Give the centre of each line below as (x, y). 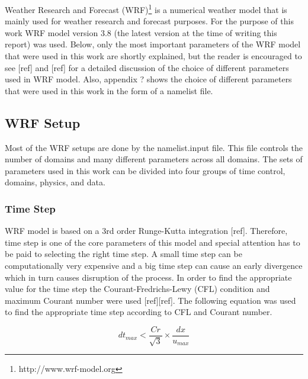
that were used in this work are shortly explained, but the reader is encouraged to (153, 56)
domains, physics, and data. (55, 182)
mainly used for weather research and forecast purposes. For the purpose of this (149, 21)
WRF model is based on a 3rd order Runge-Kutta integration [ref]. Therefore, (146, 231)
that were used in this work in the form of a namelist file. (109, 90)
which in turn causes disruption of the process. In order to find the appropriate (148, 277)
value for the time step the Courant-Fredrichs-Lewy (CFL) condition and (137, 289)
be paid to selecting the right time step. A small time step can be (123, 254)
